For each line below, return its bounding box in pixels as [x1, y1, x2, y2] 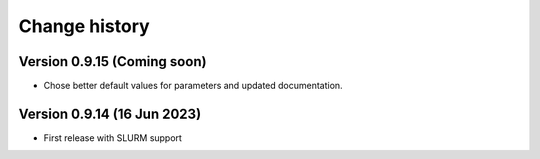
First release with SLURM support [43, 131, 182, 144]
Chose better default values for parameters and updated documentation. [43, 80, 344, 92]
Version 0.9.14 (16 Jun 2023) [18, 105, 202, 122]
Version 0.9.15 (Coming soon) [18, 53, 207, 70]
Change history [18, 15, 150, 37]
